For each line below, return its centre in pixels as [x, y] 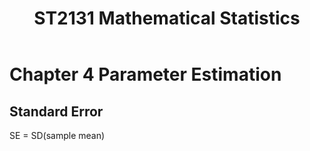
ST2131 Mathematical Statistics [167, 18]
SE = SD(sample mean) [57, 135]
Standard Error [56, 111]
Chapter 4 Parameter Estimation [145, 74]
